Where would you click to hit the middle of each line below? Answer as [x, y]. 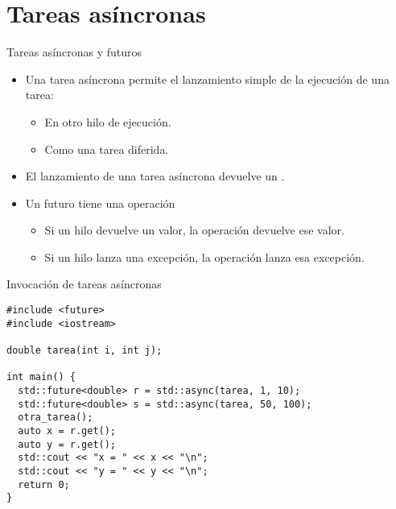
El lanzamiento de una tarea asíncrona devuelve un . [155, 176]
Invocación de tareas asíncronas [84, 284]
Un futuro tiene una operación [100, 203]
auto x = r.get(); [67, 430]
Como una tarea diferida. [107, 149]
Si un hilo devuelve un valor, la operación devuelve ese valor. [194, 230]
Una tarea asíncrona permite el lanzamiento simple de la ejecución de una [207, 79]
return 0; [44, 484]
